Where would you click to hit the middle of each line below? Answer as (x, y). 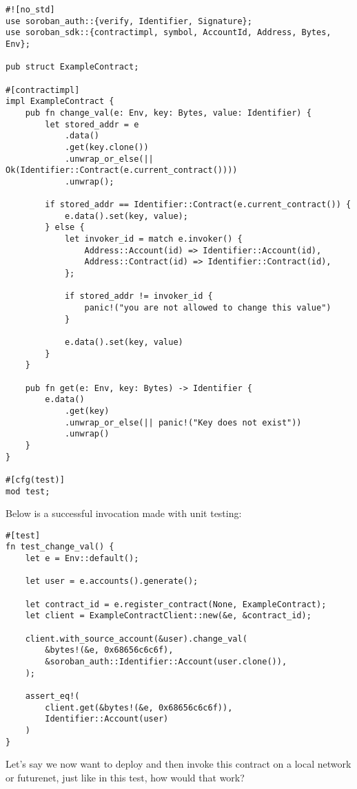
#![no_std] (30, 10)
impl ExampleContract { (60, 102)
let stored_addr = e (92, 124)
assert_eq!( (52, 696)
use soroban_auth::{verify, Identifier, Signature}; (129, 21)
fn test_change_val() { (60, 547)
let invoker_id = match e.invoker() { (153, 239)
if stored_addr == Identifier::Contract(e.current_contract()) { (198, 205)
